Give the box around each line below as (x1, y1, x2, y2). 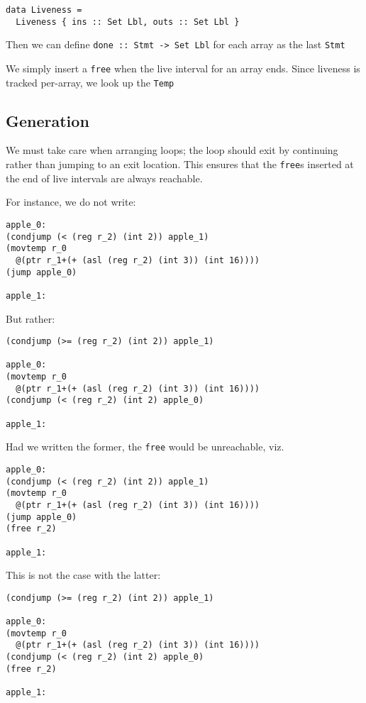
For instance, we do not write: (6, 194, 136, 209)
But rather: (6, 311, 55, 326)
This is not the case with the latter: (6, 568, 161, 582)
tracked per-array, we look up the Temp (6, 74, 174, 89)
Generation (6, 109, 89, 131)
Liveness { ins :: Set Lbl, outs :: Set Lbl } (16, 16, 240, 27)
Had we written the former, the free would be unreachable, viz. (6, 439, 284, 454)
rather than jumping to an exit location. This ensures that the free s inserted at (6, 157, 354, 172)
